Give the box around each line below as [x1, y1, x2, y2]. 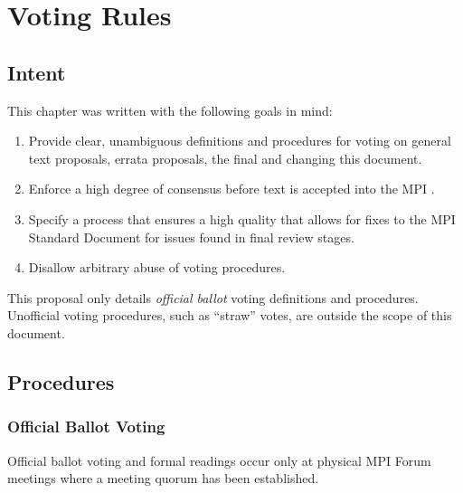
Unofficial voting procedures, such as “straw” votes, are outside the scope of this [7, 306, 452, 325]
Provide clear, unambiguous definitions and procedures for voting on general [28, 131, 451, 150]
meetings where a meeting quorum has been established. [7, 469, 319, 488]
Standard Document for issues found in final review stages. [28, 227, 354, 246]
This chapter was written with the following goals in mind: [7, 100, 333, 119]
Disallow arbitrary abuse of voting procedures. [28, 258, 286, 277]
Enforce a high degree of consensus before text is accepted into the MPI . [28, 179, 435, 198]
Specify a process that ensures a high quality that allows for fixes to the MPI [28, 209, 456, 228]
